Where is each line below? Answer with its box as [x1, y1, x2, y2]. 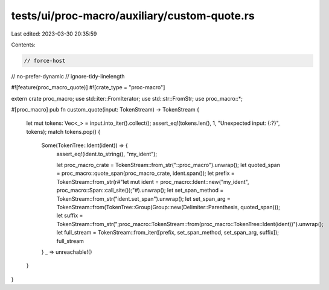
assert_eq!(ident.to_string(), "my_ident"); [56, 150, 158, 157]
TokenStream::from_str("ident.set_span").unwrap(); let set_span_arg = [56, 195, 231, 202]
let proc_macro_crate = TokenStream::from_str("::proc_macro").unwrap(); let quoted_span [56, 162, 281, 169]
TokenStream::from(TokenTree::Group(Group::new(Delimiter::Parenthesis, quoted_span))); [56, 203, 281, 210]
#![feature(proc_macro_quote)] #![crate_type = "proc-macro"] [11, 84, 165, 91]
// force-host [24, 57, 66, 64]
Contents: [11, 41, 36, 48]
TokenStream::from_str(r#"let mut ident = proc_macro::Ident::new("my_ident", [56, 178, 249, 185]
